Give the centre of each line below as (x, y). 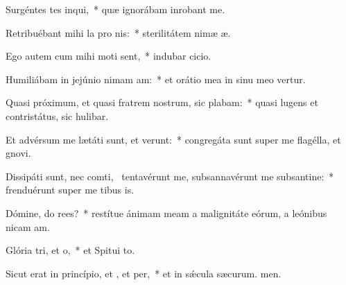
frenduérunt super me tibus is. (70, 190)
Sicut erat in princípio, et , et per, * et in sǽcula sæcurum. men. (144, 273)
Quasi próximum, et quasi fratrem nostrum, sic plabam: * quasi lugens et (162, 102)
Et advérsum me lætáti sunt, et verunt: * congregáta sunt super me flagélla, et (173, 139)
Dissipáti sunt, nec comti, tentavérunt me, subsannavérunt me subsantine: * (170, 176)
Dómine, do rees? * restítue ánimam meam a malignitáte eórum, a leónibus (166, 213)
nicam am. (28, 226)
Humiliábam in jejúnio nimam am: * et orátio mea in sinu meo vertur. (156, 79)
